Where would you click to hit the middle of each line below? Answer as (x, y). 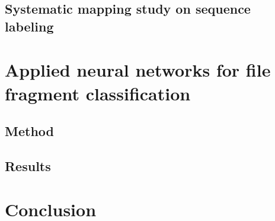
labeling (29, 26)
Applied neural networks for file (138, 70)
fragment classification (98, 93)
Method (29, 131)
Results (28, 165)
